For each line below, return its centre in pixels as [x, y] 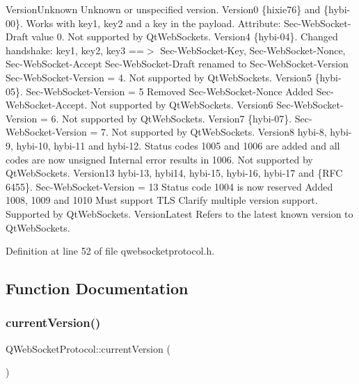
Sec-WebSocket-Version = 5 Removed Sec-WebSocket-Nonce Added [170, 91]
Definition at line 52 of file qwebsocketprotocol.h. [110, 251]
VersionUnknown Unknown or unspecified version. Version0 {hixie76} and [163, 9]
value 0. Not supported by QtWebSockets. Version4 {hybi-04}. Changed [185, 37]
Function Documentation [97, 288]
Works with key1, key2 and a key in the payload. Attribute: [153, 23]
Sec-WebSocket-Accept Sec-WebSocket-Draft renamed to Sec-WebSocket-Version [177, 64]
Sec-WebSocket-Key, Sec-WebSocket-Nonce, [253, 50]
